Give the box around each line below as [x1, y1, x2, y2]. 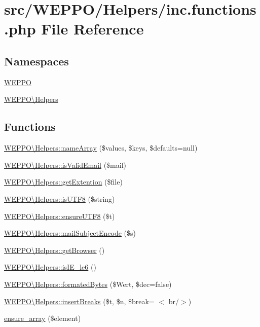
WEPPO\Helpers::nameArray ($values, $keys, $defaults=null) [4, 142, 198, 153]
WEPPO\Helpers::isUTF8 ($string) [4, 193, 115, 204]
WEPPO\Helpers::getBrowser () [4, 244, 105, 255]
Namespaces [4, 53, 69, 68]
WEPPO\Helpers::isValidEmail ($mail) [4, 159, 126, 170]
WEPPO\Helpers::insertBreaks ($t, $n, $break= [4, 296, 155, 306]
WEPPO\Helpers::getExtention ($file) [4, 176, 123, 187]
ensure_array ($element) [4, 313, 81, 323]
